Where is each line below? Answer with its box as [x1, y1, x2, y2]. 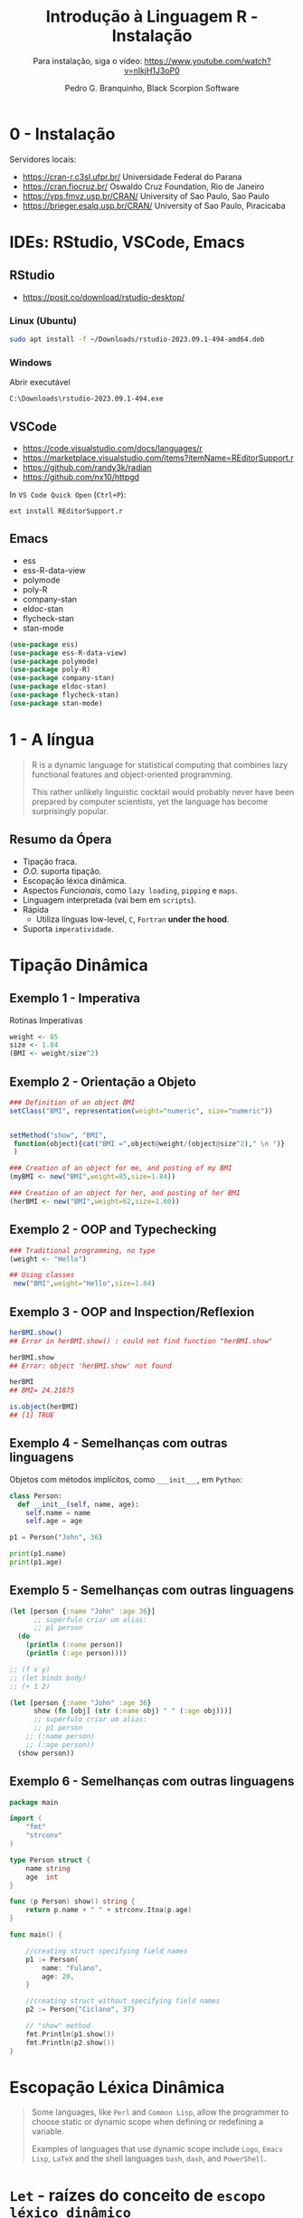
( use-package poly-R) [9, 665, 91, 675]
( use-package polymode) [9, 657, 99, 666]
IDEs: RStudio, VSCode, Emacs [9, 232, 246, 252]
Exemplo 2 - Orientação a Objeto [9, 1074, 196, 1089]
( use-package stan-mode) [9, 698, 103, 707]
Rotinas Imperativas [9, 1015, 83, 1026]
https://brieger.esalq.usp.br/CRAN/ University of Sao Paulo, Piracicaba [22, 200, 287, 211]
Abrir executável [9, 377, 71, 388]
